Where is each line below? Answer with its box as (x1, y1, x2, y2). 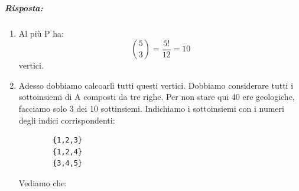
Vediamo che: (18, 176, 67, 189)
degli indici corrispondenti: (18, 114, 115, 126)
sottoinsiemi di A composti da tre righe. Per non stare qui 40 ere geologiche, (18, 90, 295, 103)
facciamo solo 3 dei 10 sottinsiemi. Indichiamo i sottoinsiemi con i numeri (18, 102, 284, 114)
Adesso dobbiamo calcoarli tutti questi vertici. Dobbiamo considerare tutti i (18, 79, 294, 91)
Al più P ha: (18, 27, 64, 39)
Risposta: (5, 1, 43, 14)
